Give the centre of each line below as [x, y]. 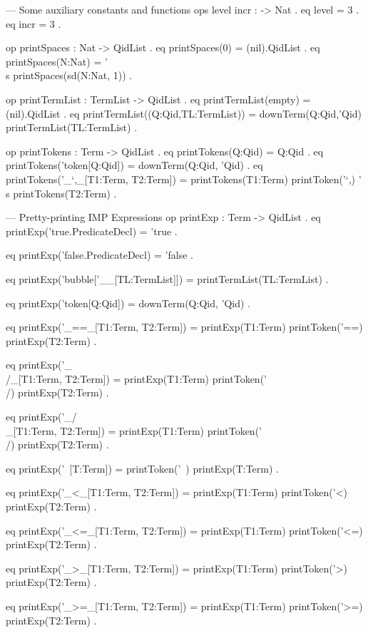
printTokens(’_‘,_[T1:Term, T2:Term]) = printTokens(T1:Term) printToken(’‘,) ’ [184, 179]
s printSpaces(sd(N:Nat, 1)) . [69, 75]
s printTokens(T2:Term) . [61, 193]
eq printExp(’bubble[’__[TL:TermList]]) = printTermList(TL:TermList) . [167, 278]
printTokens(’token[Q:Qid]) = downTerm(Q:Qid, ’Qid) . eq [134, 165]
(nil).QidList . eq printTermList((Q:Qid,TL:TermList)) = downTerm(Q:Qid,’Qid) [184, 113]
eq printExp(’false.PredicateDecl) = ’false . [99, 255]
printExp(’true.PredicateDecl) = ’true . [92, 231]
